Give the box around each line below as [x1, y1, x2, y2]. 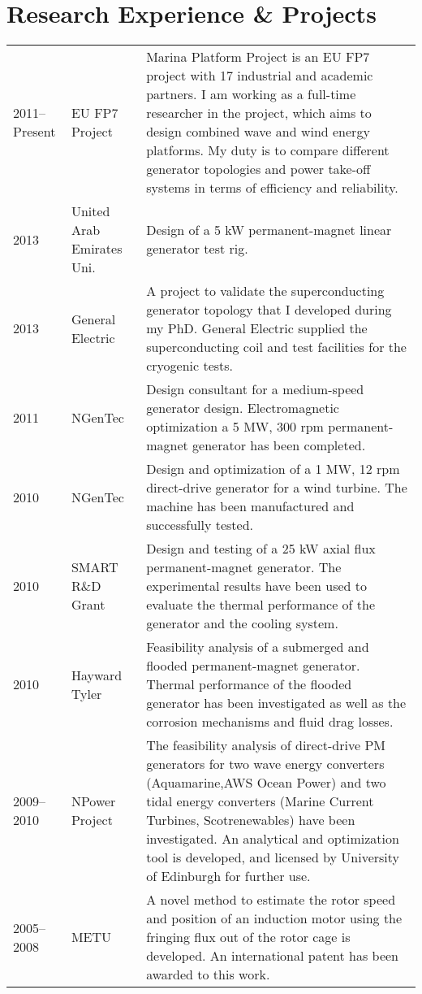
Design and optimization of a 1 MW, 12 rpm [146, 459, 400, 479]
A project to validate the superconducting [146, 281, 385, 301]
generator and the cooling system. [146, 614, 338, 633]
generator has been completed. [192, 436, 366, 455]
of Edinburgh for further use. [146, 866, 311, 886]
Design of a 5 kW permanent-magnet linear [146, 220, 392, 240]
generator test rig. [146, 239, 248, 258]
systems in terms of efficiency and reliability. [146, 178, 398, 197]
